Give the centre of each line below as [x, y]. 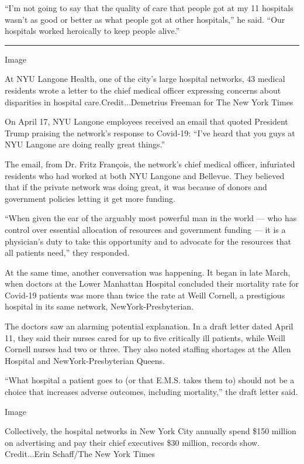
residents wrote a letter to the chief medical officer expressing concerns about [143, 90]
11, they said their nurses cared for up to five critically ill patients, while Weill [145, 337]
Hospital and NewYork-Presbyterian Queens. [85, 360]
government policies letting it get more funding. [90, 198]
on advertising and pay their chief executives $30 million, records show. [132, 442]
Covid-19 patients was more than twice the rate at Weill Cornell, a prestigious [145, 295]
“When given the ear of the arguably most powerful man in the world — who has [151, 218]
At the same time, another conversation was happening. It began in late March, [148, 272]
